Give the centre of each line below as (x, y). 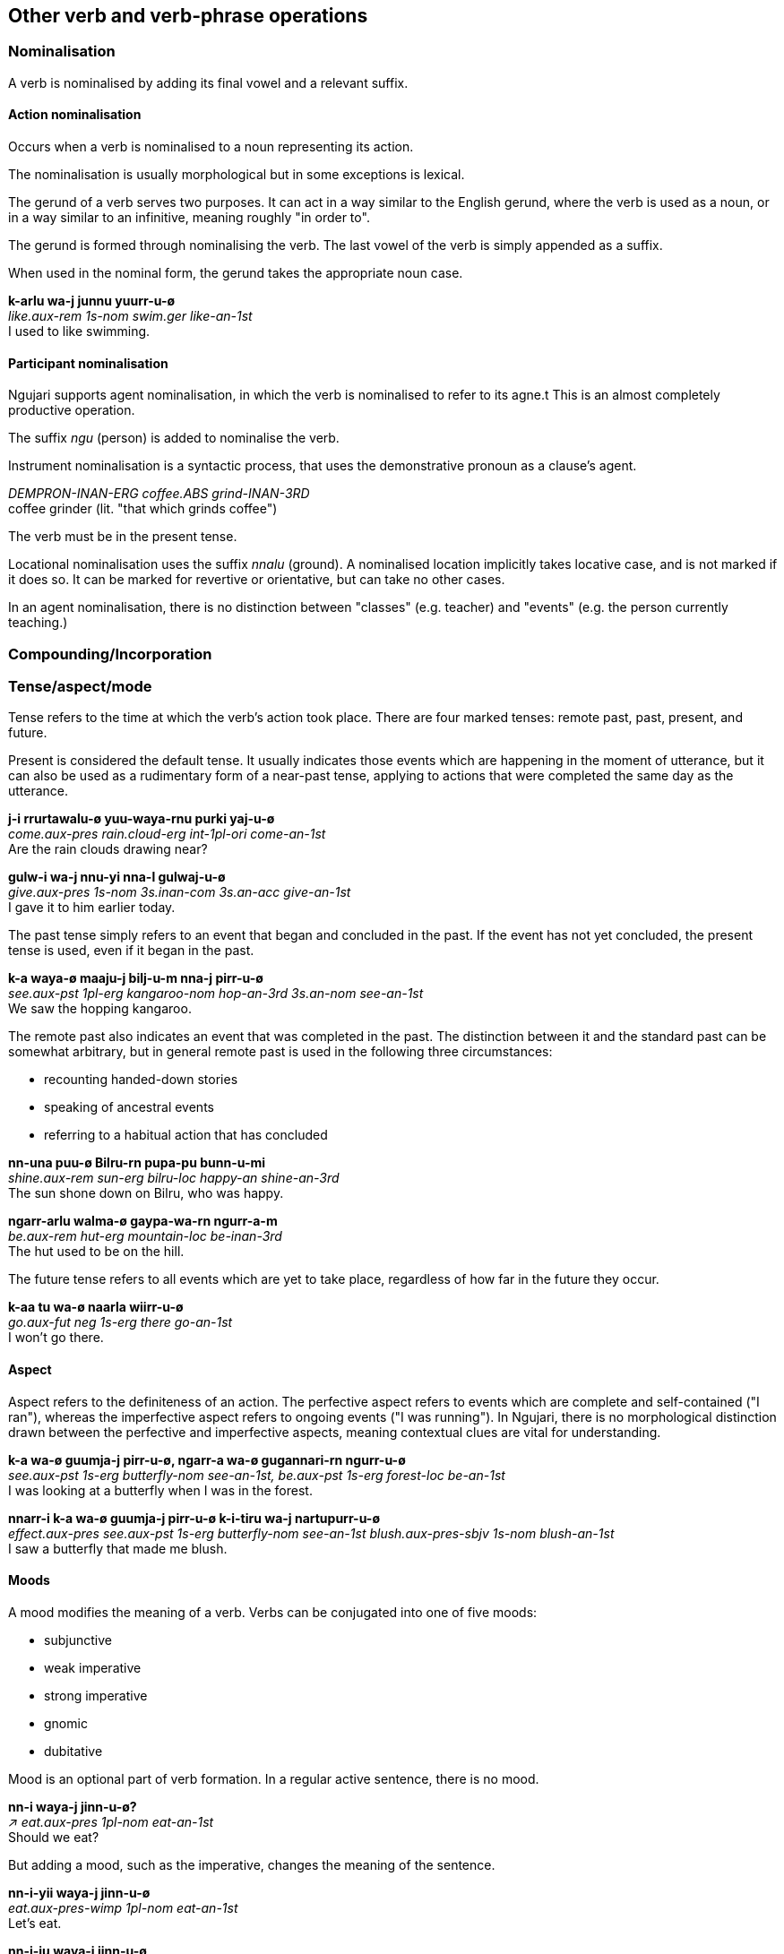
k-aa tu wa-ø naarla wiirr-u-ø (96, 1307)
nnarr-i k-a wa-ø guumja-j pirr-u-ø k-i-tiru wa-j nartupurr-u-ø (194, 1518)
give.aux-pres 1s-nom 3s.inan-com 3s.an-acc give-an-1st (180, 892)
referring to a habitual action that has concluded (186, 1135)
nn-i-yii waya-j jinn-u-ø (79, 1892)
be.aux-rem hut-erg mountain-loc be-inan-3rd (145, 1236)
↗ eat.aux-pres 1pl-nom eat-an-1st (111, 1821)
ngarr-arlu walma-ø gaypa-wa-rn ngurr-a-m (143, 1221)
